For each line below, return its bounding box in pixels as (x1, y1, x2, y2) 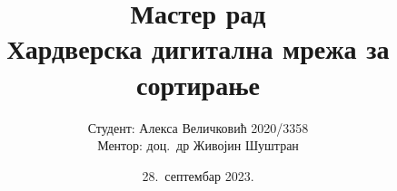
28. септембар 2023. (142, 166, 254, 185)
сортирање (136, 65, 260, 102)
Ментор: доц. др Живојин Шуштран (97, 136, 299, 155)
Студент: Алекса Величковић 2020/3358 (87, 118, 309, 137)
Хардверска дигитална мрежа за (6, 30, 390, 67)
